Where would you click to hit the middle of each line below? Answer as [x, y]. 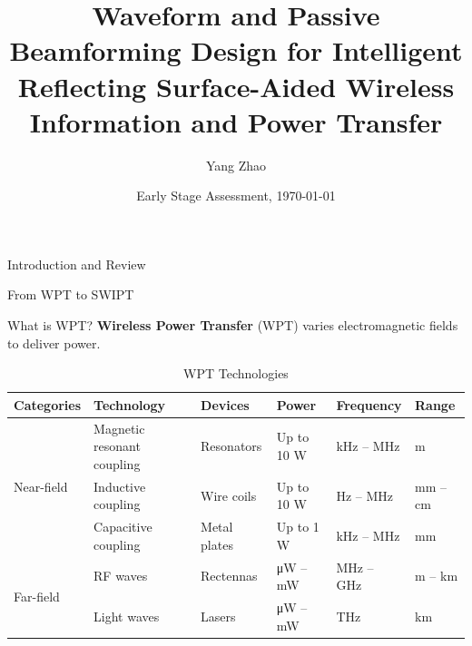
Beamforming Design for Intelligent [236, 50]
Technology [129, 404]
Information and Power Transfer [236, 121]
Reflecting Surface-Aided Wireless [236, 86]
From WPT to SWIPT [71, 294]
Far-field [37, 596]
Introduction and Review [77, 264]
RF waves [121, 576]
